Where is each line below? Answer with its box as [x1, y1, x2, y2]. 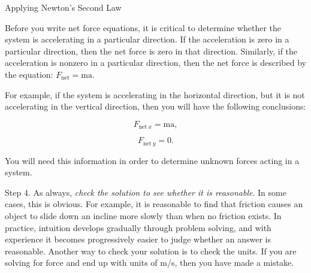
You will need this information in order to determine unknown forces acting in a [5, 154, 300, 166]
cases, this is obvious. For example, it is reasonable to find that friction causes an [5, 198, 303, 210]
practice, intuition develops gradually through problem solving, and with [5, 221, 271, 233]
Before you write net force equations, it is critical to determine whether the [5, 21, 281, 34]
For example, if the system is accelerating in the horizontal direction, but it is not [5, 88, 305, 101]
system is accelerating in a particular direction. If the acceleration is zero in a [5, 33, 289, 45]
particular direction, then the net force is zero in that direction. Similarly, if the [5, 44, 298, 57]
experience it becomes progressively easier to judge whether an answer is [5, 233, 271, 245]
